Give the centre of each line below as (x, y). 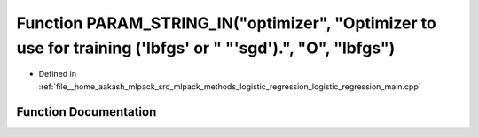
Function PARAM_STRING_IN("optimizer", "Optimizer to (226, 23)
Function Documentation (86, 112)
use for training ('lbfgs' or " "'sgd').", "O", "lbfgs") (206, 48)
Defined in (58, 74)
